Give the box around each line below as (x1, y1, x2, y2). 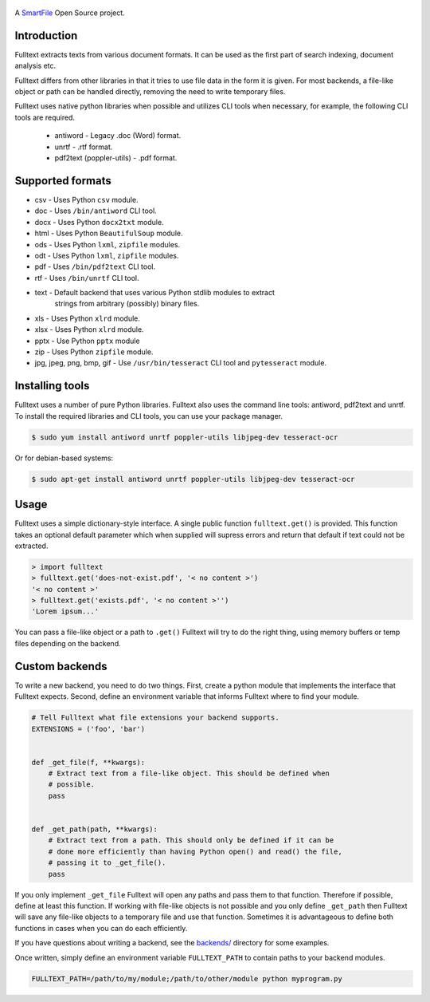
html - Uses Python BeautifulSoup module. (34, 228, 183, 239)
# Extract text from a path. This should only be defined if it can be (48, 836, 334, 845)
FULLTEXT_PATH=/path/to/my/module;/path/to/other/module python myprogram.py (31, 974, 342, 983)
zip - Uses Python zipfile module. (34, 347, 154, 357)
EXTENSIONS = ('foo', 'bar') (31, 724, 146, 733)
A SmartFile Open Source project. (14, 8, 125, 18)
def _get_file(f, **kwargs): (31, 758, 146, 767)
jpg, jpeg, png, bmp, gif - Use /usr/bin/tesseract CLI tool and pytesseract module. (34, 358, 326, 368)
